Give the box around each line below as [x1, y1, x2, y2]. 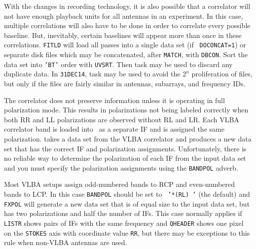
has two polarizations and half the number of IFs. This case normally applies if [4, 208, 242, 218]
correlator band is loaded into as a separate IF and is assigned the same [4, 124, 224, 134]
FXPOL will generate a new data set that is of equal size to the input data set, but [4, 198, 250, 209]
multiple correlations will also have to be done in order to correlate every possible [4, 20, 251, 31]
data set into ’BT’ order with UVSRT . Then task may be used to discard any [4, 59, 233, 69]
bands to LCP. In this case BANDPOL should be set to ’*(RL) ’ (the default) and [4, 189, 250, 199]
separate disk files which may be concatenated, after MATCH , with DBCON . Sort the [4, 49, 248, 60]
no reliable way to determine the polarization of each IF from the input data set [4, 153, 246, 163]
